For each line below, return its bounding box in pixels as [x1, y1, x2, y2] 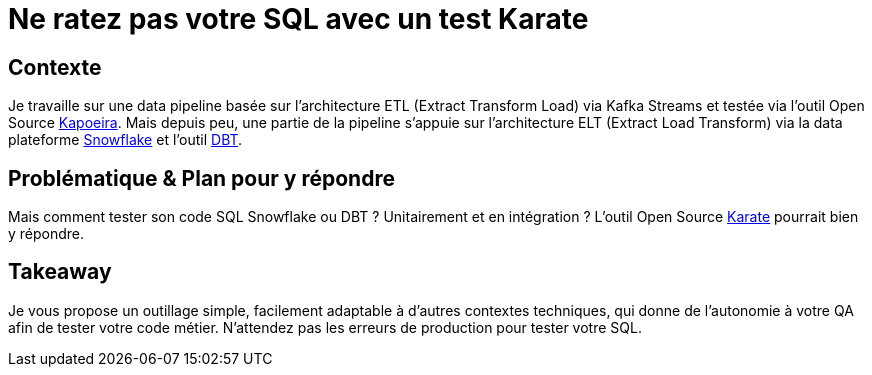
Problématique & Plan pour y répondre [8, 165, 395, 191]
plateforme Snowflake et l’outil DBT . [8, 131, 243, 149]
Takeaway [8, 259, 112, 285]
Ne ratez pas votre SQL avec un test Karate [8, 2, 589, 36]
